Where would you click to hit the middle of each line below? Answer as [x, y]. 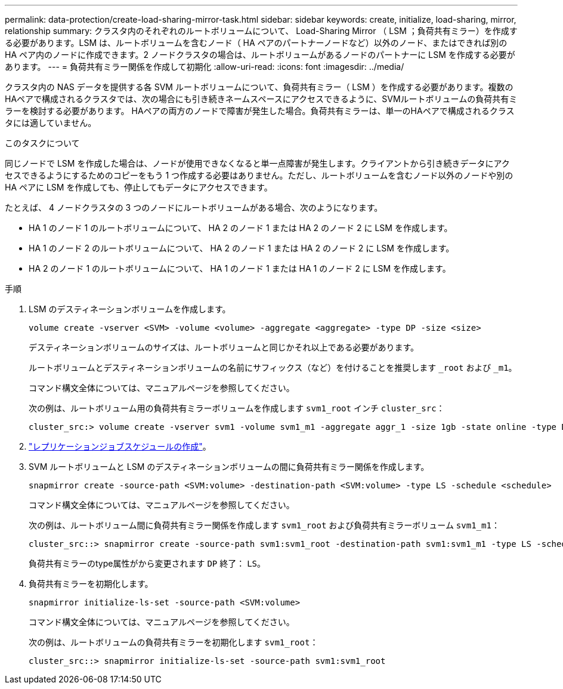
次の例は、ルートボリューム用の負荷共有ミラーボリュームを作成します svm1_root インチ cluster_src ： [237, 408]
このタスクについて [42, 143]
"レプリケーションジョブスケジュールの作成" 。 [120, 446]
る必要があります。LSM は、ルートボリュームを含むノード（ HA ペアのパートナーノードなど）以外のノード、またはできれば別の [256, 43]
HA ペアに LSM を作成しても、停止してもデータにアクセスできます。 [139, 187]
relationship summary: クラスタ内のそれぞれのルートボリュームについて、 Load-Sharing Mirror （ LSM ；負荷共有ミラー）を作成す [261, 31]
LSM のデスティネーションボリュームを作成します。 [130, 309]
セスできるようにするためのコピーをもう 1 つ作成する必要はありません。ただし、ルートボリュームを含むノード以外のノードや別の [259, 175]
